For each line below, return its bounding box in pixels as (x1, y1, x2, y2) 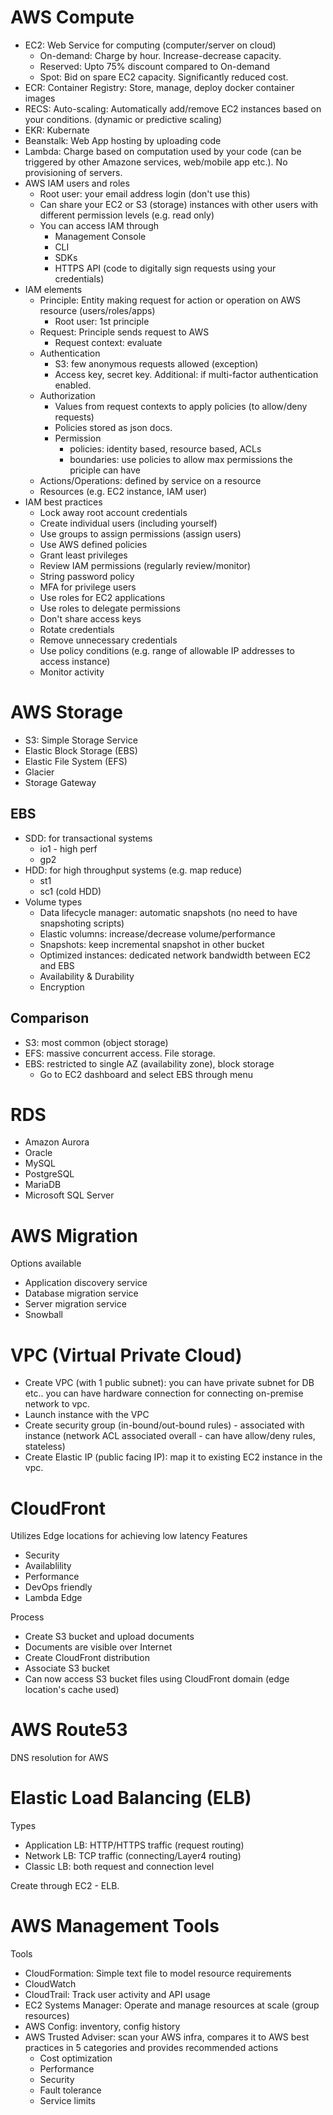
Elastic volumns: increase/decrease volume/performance (39, 927, 276, 940)
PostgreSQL (24, 1168, 75, 1180)
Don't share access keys (39, 612, 142, 625)
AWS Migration (10, 1224, 138, 1247)
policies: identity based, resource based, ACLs (69, 442, 262, 455)
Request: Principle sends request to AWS (39, 326, 210, 338)
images (24, 92, 56, 104)
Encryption (39, 981, 85, 993)
